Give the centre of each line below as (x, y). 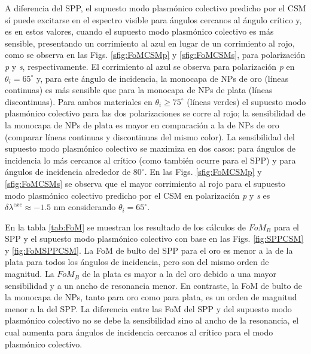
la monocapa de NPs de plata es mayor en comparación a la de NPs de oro (142, 124)
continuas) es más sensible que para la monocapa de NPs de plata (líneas (139, 90)
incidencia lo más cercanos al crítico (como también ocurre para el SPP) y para (150, 160)
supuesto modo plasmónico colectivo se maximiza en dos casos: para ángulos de (150, 148)
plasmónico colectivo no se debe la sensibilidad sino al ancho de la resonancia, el (152, 320)
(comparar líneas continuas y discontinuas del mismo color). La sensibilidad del (150, 136)
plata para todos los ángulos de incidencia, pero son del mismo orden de (137, 262)
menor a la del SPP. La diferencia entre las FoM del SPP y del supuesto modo (148, 308)
